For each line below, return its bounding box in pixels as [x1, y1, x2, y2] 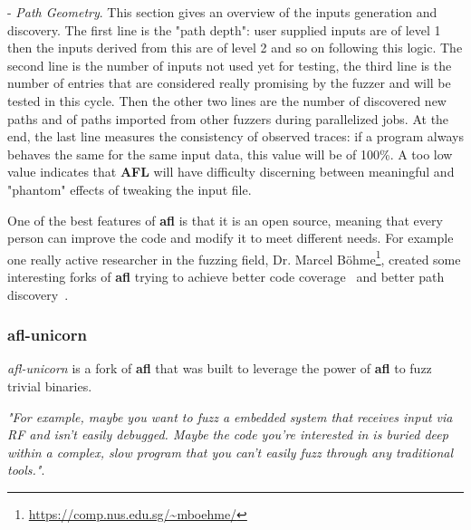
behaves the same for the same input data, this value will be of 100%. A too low [7, 144, 453, 163]
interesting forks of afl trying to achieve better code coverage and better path [7, 266, 445, 285]
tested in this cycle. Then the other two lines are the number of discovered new [7, 91, 447, 110]
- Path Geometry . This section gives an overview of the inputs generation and [7, 3, 437, 21]
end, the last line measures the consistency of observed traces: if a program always [7, 127, 464, 146]
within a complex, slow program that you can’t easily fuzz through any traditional [7, 442, 454, 461]
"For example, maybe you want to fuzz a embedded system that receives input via [7, 407, 453, 426]
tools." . [7, 460, 45, 479]
